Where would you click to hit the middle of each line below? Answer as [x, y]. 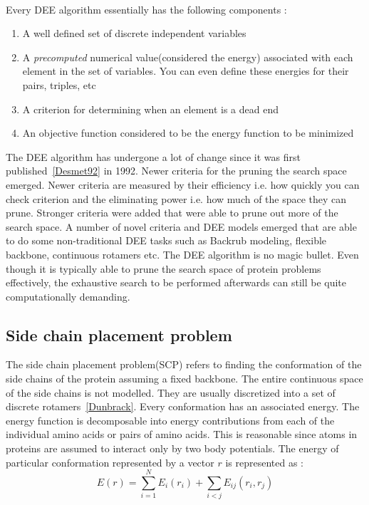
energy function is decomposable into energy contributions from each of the [170, 420]
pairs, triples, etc [59, 84]
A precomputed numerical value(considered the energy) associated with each [188, 57]
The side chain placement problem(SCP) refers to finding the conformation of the [184, 364]
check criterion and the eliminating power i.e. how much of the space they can [176, 198]
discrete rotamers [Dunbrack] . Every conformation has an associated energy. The [183, 406]
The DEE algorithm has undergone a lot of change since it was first [153, 156]
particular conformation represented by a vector [110, 462]
